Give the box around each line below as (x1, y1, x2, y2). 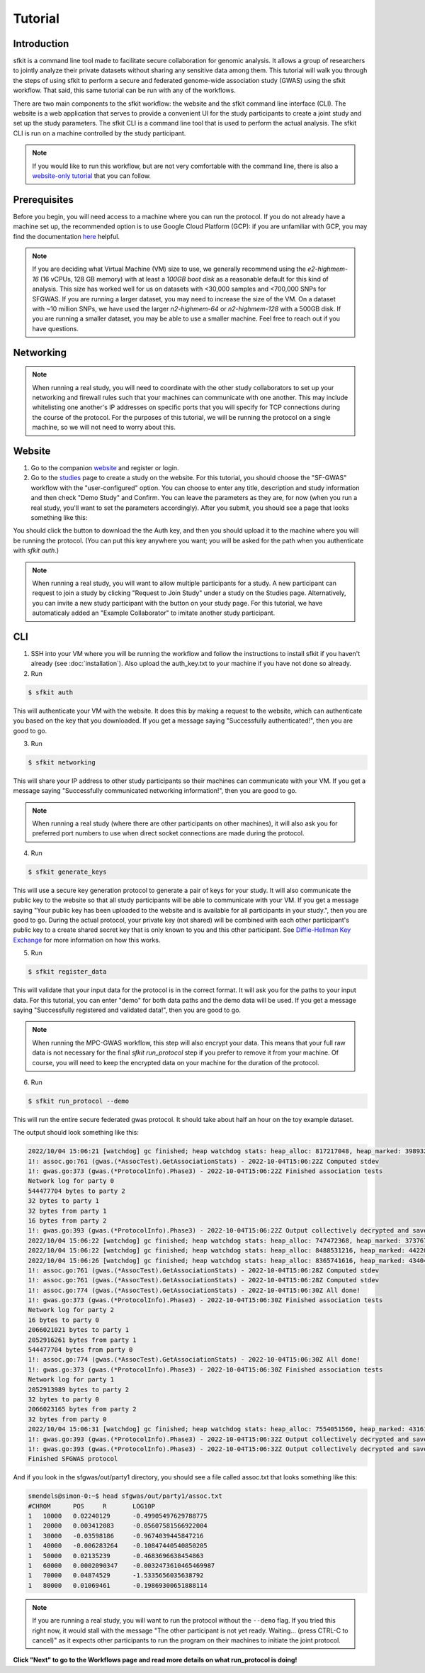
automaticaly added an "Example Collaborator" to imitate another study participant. (32, 608, 276, 617)
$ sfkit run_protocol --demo (28, 1096, 130, 1105)
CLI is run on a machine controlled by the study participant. (13, 128, 186, 138)
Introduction (13, 38, 69, 50)
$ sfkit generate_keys (28, 867, 107, 876)
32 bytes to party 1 (28, 1197, 99, 1205)
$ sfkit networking (28, 758, 96, 766)
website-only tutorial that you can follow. (32, 171, 152, 180)
